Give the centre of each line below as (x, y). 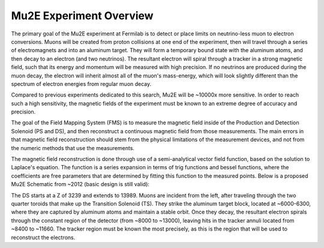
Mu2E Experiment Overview (82, 16)
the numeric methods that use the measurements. (73, 148)
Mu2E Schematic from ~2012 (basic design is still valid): (80, 184)
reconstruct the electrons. (43, 237)
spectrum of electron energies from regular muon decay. (81, 83)
